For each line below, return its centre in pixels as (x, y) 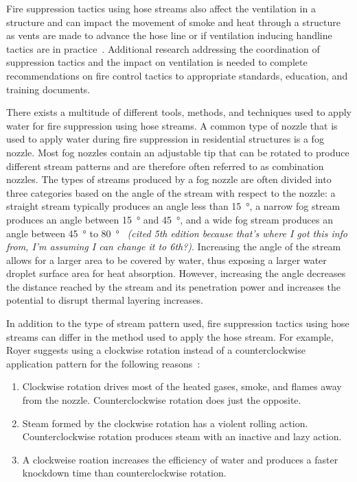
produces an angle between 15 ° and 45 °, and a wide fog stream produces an (170, 219)
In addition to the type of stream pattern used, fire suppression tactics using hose (178, 323)
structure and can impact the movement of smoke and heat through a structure (173, 22)
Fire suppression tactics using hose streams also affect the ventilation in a (161, 8)
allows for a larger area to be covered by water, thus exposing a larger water (166, 260)
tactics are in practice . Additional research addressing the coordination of (163, 48)
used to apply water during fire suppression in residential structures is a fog (165, 139)
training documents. (48, 89)
